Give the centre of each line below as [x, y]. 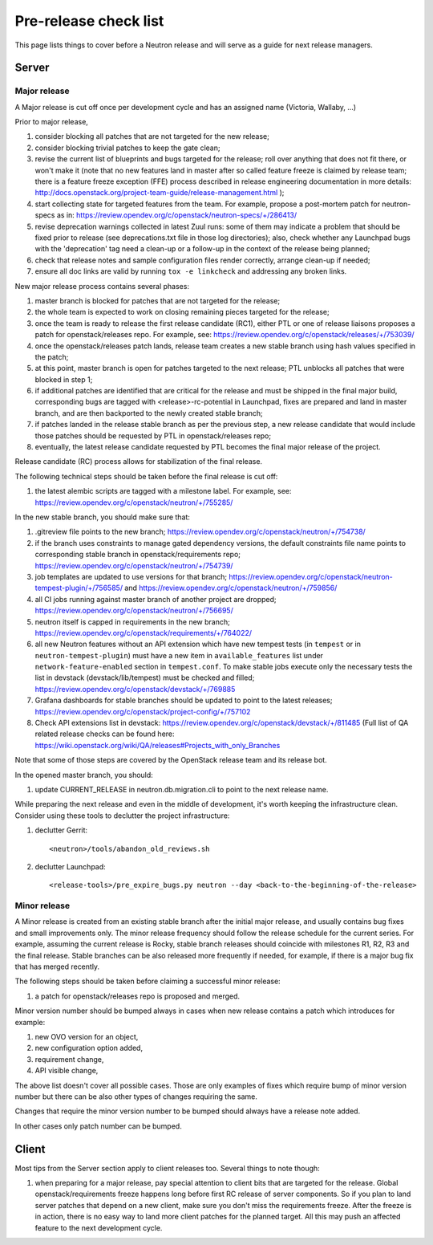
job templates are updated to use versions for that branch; [131, 576]
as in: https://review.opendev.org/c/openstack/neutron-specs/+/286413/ [176, 215]
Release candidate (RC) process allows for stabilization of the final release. [139, 462]
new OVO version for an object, [87, 1036]
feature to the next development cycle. [99, 1227]
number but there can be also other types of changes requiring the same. [136, 1096]
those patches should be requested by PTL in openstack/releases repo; [153, 435]
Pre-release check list [89, 21]
